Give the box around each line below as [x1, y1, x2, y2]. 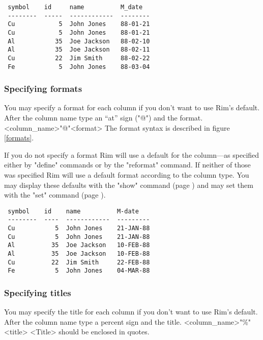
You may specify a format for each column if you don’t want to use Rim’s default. [4, 102, 260, 113]
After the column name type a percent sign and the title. [4, 316, 182, 327]
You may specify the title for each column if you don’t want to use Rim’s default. [4, 306, 258, 317]
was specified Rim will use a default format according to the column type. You [4, 169, 249, 180]
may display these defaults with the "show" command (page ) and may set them [4, 179, 253, 190]
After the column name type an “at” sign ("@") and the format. [4, 112, 203, 123]
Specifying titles [4, 286, 71, 299]
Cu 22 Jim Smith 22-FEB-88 [8, 258, 150, 266]
